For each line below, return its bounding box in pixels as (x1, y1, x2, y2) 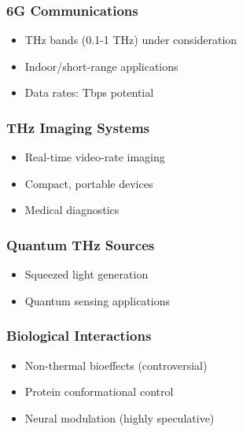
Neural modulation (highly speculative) (24, 409, 215, 426)
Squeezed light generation (24, 266, 149, 282)
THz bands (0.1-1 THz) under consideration (24, 31, 237, 48)
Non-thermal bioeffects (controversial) (24, 356, 208, 373)
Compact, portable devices (24, 175, 153, 191)
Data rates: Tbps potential (24, 84, 154, 101)
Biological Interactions (6, 326, 152, 345)
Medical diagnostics (24, 201, 120, 218)
